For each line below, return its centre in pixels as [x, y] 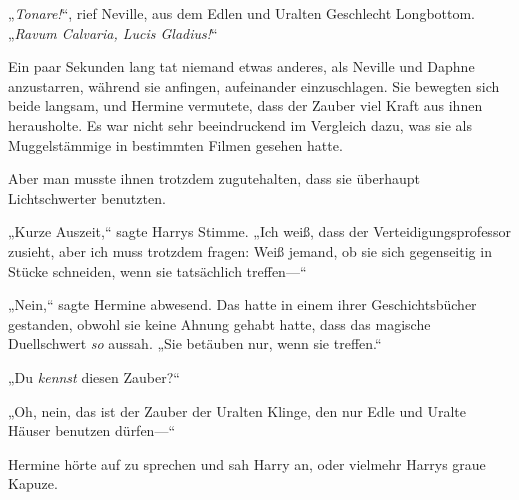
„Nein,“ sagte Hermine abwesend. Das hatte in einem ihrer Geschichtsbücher [242, 304]
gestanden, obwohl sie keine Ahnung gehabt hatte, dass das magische [219, 323]
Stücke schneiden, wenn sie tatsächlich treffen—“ [157, 270]
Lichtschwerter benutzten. [87, 197]
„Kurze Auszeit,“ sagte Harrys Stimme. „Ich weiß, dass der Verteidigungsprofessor [259, 231]
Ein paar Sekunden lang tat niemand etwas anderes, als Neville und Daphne [241, 66]
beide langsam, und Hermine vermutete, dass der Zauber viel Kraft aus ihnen [245, 105]
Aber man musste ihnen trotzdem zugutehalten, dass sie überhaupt [214, 178]
